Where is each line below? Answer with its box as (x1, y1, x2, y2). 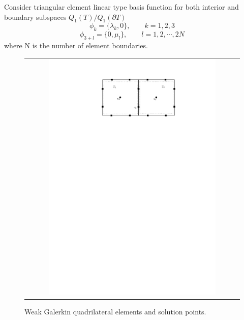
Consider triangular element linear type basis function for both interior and (4, 2, 239, 12)
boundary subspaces (4, 11, 67, 22)
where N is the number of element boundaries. (4, 40, 148, 50)
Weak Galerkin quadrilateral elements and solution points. (24, 306, 206, 316)
